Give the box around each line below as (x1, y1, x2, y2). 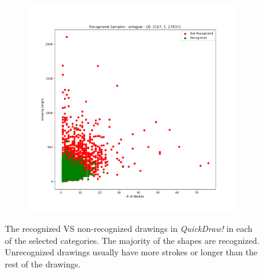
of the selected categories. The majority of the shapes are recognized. (5, 234, 260, 246)
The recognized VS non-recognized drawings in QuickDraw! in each (5, 222, 253, 235)
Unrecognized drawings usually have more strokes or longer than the (5, 246, 257, 258)
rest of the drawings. (5, 257, 81, 270)
